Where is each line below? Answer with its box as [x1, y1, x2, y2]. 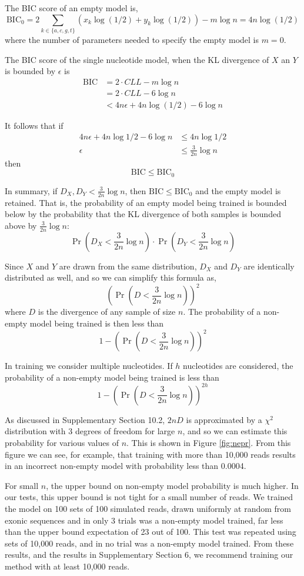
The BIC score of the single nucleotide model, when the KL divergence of [5, 53, 269, 65]
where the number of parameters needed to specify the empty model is [5, 33, 259, 45]
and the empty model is [195, 184, 281, 197]
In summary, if [5, 184, 58, 197]
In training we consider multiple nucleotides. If [5, 359, 173, 372]
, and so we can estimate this [182, 425, 288, 437]
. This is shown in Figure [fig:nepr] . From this [126, 436, 291, 448]
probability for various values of [5, 436, 119, 448]
